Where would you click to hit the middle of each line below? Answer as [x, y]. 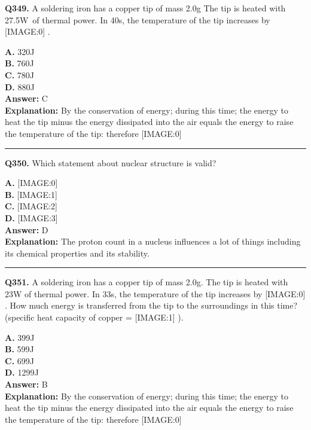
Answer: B [26, 384]
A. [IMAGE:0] [31, 183]
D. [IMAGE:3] [31, 217]
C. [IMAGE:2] [31, 206]
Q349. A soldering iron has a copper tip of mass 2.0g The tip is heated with [145, 8]
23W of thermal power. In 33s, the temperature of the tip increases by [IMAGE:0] [155, 293]
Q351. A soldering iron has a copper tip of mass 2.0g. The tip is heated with [147, 282]
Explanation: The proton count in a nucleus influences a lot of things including [153, 241]
